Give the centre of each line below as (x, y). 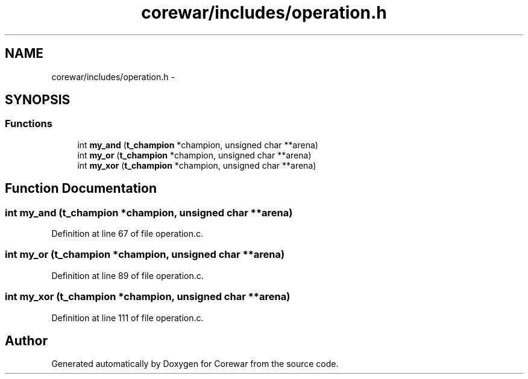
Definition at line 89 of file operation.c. (127, 275)
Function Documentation (81, 189)
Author (26, 340)
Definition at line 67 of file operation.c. (127, 234)
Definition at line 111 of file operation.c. (127, 318)
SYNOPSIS (38, 100)
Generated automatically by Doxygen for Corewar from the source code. (195, 364)
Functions (29, 124)
